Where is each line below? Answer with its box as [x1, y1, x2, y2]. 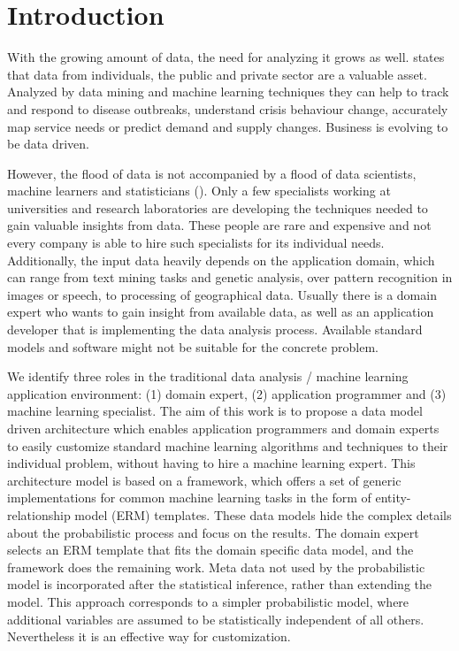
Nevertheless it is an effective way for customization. [7, 627, 291, 646]
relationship [7, 505, 71, 524]
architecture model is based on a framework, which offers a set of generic [7, 471, 402, 489]
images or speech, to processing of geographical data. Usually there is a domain [7, 285, 437, 303]
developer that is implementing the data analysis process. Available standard [7, 320, 423, 339]
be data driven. [7, 134, 90, 153]
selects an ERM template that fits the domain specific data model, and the [7, 540, 414, 559]
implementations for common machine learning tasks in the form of [7, 488, 371, 507]
